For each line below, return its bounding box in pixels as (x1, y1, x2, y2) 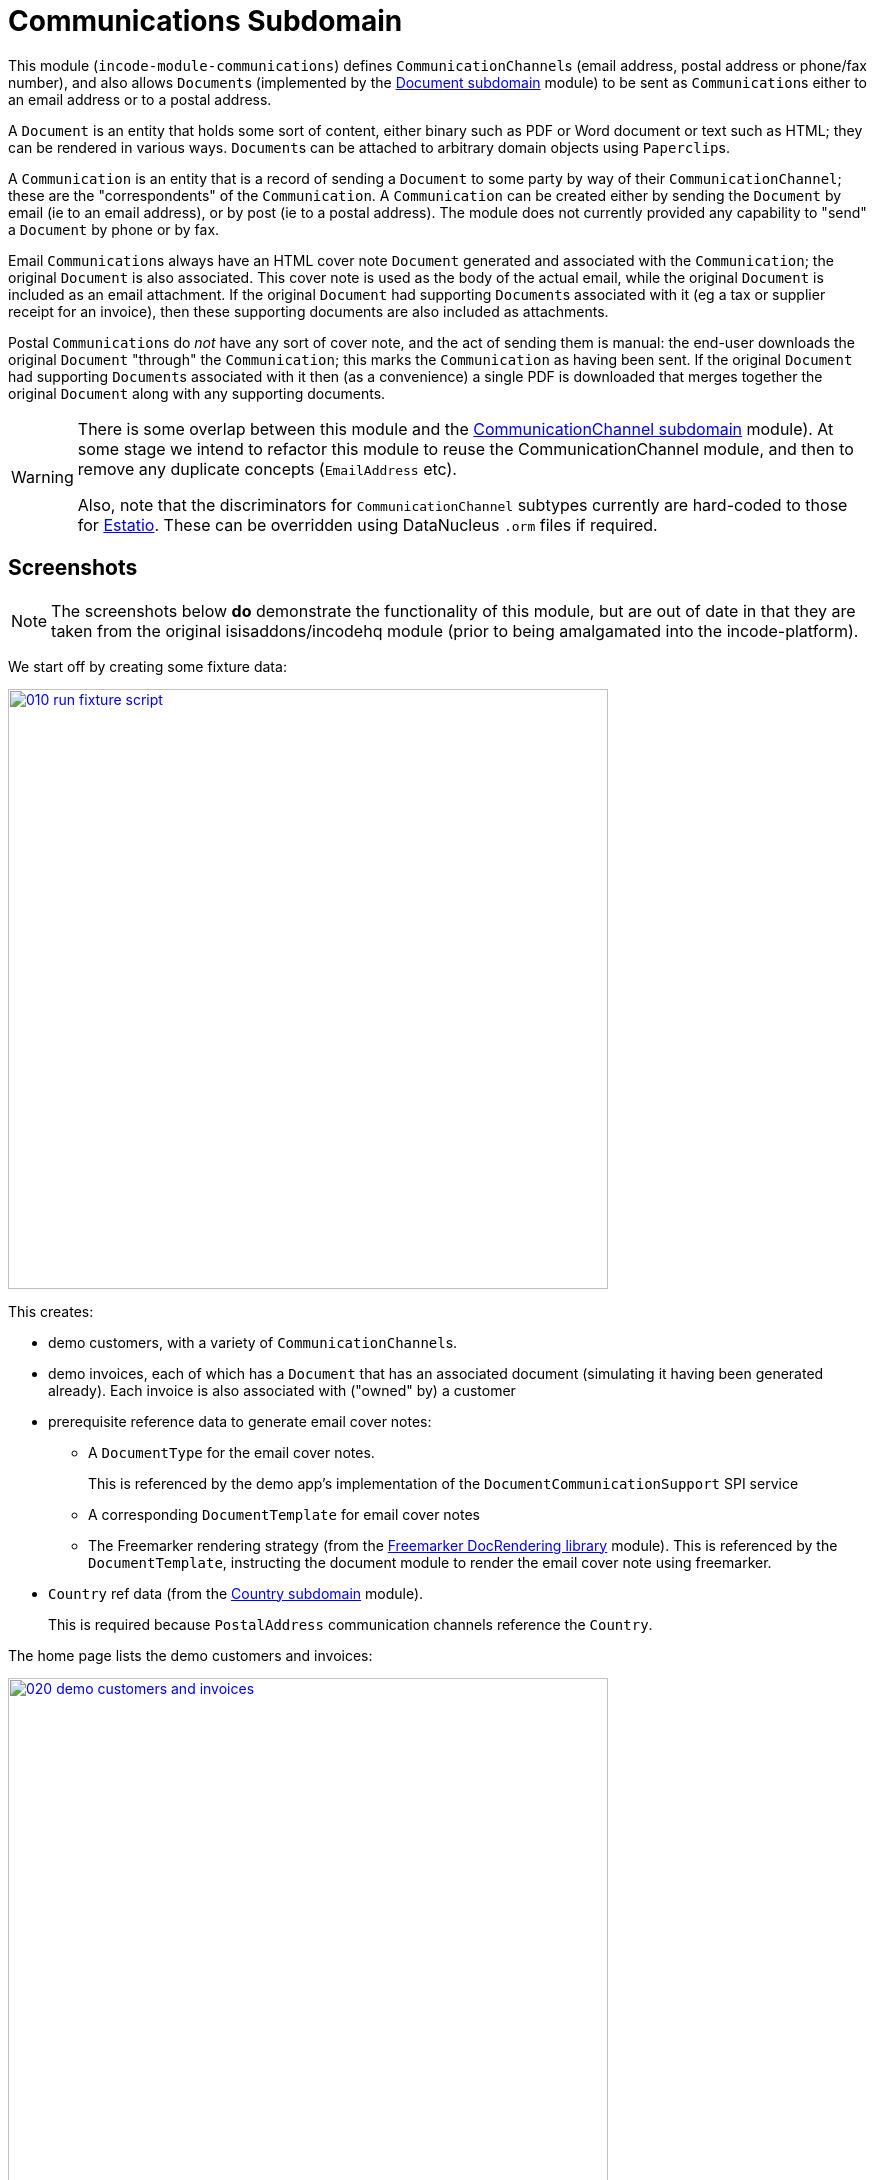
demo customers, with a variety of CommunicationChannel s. (48, 1333, 458, 1351)
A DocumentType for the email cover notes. (88, 1443, 375, 1461)
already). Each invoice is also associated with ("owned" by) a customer (48, 1381, 516, 1399)
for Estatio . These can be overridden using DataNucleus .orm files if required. (77, 514, 658, 535)
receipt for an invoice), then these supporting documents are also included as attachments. (8, 302, 609, 320)
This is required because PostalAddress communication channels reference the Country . (48, 1615, 653, 1633)
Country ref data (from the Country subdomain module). (48, 1584, 424, 1602)
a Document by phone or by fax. (8, 220, 220, 238)
